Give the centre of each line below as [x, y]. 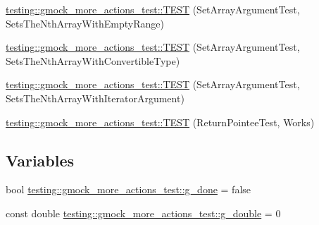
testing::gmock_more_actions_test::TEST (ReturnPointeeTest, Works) [160, 122]
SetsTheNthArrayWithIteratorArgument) [95, 98]
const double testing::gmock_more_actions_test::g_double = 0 [143, 213]
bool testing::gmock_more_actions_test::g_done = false [129, 189]
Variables [40, 160]
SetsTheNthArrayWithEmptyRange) [85, 23]
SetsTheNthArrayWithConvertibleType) [93, 60]
